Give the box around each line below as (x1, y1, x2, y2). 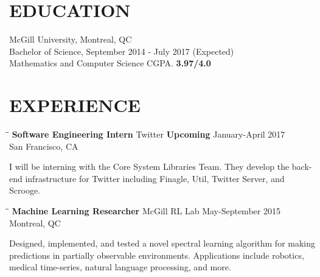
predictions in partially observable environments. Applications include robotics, (9, 248, 304, 261)
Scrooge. (9, 184, 40, 197)
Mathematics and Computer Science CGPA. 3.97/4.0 (9, 57, 211, 69)
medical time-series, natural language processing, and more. (9, 261, 231, 273)
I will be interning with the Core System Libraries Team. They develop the (9, 160, 290, 173)
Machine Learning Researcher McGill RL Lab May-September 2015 (12, 205, 280, 217)
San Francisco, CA (9, 139, 78, 152)
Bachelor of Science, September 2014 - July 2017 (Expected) (9, 44, 234, 57)
